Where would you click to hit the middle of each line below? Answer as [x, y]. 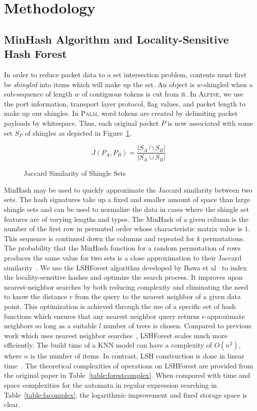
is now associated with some [210, 123]
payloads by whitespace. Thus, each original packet [81, 123]
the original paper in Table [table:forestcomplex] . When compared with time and [127, 375]
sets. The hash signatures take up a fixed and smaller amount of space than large [127, 199]
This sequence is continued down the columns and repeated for [99, 238]
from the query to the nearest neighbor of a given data [158, 296]
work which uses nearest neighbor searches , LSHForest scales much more [116, 335]
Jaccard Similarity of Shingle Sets [75, 173]
